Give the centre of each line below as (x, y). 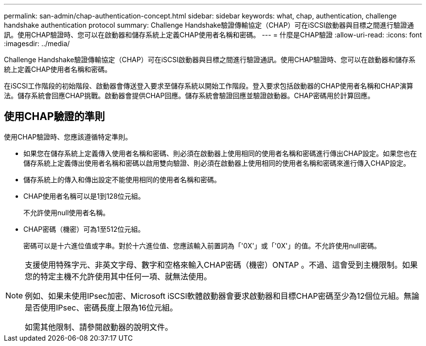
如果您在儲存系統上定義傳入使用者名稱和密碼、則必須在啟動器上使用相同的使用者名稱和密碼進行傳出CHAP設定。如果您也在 (220, 153)
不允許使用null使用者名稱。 (67, 212)
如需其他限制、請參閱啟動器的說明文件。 (99, 327)
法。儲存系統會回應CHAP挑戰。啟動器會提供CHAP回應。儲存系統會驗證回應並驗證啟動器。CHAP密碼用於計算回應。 (189, 95)
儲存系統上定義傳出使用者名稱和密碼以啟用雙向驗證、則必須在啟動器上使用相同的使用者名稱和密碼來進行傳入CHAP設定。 (217, 163)
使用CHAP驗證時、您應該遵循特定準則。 (68, 137)
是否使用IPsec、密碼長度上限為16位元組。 (101, 307)
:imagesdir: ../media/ (37, 43)
